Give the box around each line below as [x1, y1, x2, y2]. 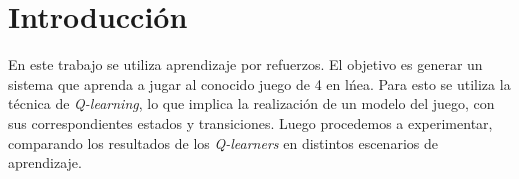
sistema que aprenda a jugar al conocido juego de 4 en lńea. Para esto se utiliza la [8, 73, 511, 94]
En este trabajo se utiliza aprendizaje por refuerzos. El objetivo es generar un [8, 54, 483, 75]
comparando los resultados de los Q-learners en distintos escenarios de [8, 132, 438, 153]
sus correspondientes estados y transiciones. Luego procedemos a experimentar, [8, 112, 493, 133]
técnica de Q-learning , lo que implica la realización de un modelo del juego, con [8, 93, 495, 114]
